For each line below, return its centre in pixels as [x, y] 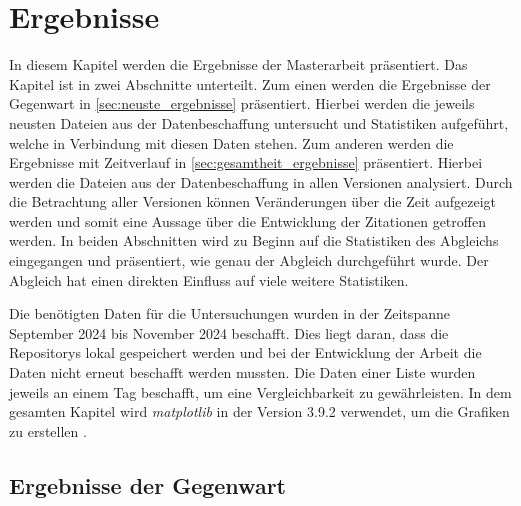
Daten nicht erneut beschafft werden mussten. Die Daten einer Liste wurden [242, 372]
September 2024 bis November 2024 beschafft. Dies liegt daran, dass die [229, 332]
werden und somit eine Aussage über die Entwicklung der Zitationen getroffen [247, 220]
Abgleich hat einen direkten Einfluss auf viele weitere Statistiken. [209, 279]
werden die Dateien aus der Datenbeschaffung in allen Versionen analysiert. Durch [261, 181]
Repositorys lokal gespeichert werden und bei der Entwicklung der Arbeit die [245, 352]
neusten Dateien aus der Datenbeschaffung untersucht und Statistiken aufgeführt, [259, 122]
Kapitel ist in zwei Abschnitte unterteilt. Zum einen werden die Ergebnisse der [250, 83]
